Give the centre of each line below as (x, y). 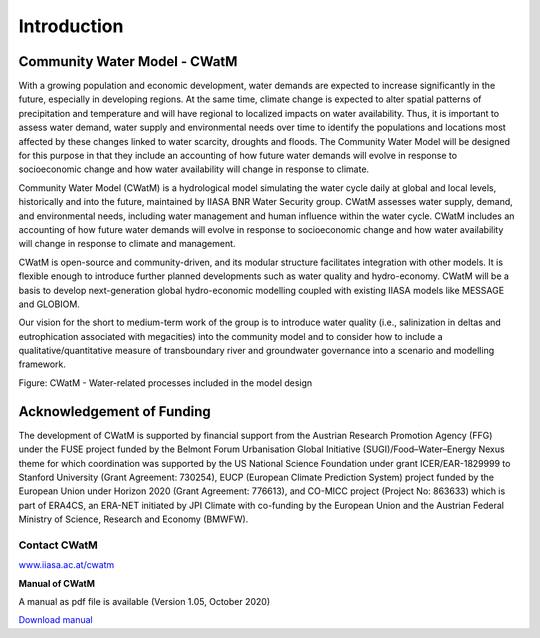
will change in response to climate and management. (127, 244)
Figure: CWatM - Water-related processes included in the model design (165, 382)
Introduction (71, 26)
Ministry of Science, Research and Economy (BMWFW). (133, 519)
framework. (42, 364)
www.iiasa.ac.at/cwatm (66, 565)
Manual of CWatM (56, 583)
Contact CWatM (58, 545)
